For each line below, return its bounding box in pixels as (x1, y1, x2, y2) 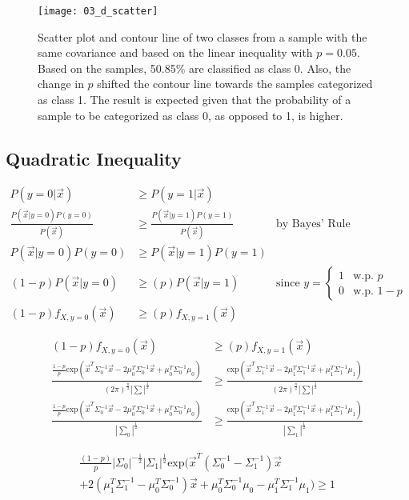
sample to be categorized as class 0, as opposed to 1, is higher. (38, 106, 343, 123)
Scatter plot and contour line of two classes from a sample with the (38, 28, 367, 45)
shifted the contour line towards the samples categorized (97, 75, 373, 92)
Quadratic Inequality (6, 146, 182, 170)
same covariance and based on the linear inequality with (38, 44, 313, 61)
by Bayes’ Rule (276, 218, 351, 230)
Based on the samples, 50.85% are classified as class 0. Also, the (38, 59, 351, 76)
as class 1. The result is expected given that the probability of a (38, 91, 351, 108)
